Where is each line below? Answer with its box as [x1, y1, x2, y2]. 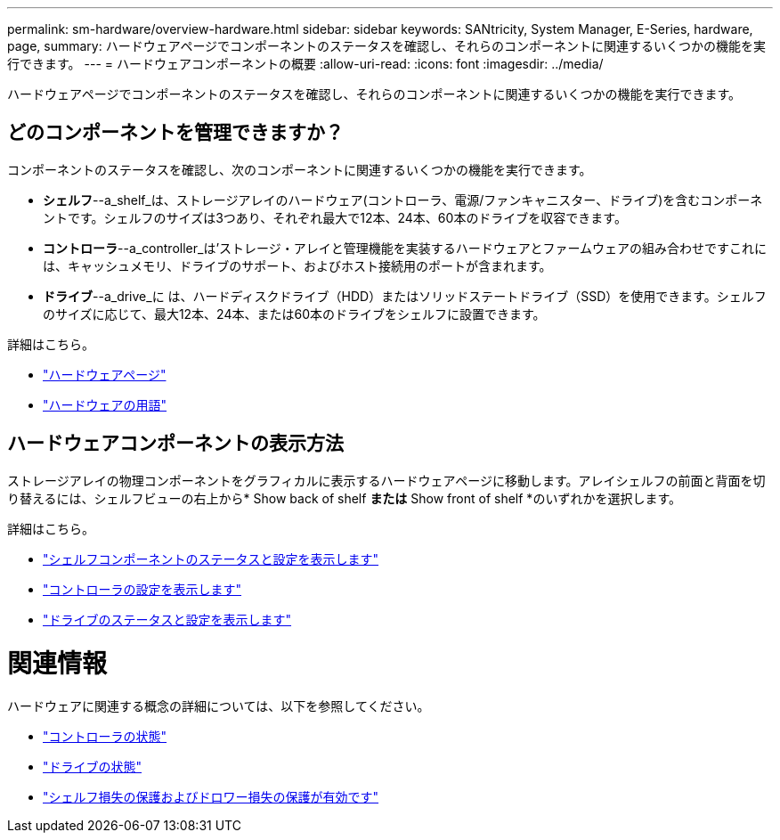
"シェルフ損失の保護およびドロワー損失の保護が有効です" [43, 789, 379, 805]
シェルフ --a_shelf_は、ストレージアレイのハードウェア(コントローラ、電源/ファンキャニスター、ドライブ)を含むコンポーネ [43, 192, 763, 208]
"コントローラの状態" [43, 729, 167, 745]
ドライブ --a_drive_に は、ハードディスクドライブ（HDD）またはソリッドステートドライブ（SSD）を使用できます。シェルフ [43, 288, 767, 304]
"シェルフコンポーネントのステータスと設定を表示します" [43, 550, 379, 567]
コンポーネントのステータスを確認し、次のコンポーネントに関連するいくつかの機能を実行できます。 [7, 161, 592, 177]
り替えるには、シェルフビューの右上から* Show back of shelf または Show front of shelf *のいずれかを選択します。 [7, 490, 681, 506]
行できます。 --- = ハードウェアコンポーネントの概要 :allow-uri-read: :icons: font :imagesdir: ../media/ [7, 56, 604, 71]
